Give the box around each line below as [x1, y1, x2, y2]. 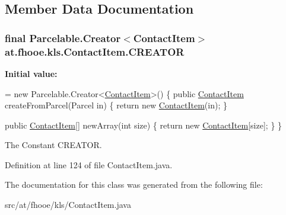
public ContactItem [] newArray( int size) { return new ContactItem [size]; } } [5, 118, 282, 131]
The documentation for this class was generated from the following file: [5, 178, 263, 191]
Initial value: [5, 67, 58, 79]
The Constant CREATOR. [5, 139, 102, 151]
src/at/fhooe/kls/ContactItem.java [5, 198, 131, 211]
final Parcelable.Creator [5, 30, 121, 45]
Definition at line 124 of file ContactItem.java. [5, 158, 173, 171]
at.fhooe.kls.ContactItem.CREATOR [5, 44, 185, 59]
